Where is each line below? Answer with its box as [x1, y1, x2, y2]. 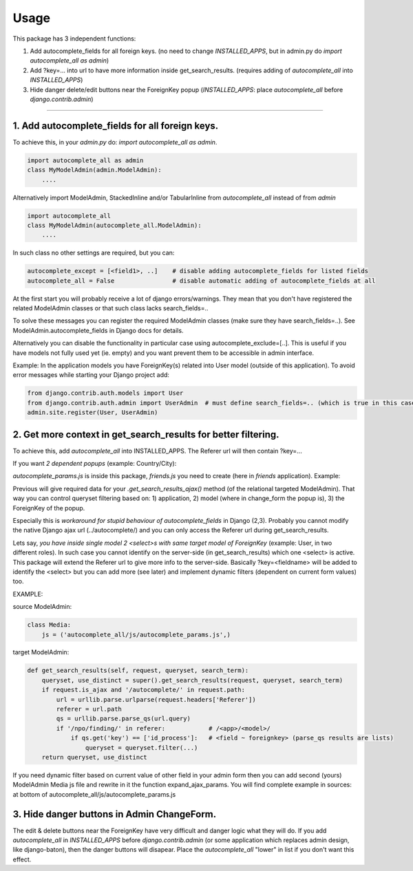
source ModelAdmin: [12, 603, 72, 611]
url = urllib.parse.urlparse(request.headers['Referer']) [56, 696, 256, 703]
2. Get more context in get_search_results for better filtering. [12, 429, 279, 440]
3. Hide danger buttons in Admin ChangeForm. [12, 808, 217, 820]
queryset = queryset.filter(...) [85, 744, 198, 751]
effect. [12, 855, 32, 863]
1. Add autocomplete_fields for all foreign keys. [12, 120, 219, 131]
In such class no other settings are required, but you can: [12, 248, 175, 257]
